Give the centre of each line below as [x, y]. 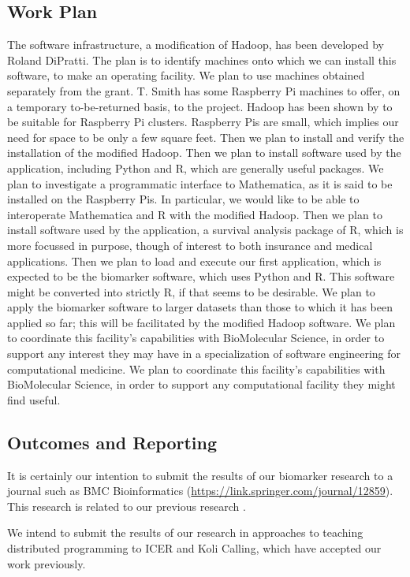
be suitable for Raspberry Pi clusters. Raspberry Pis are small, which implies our [203, 122]
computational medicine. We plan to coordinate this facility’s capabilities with [196, 369]
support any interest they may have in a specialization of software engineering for [204, 354]
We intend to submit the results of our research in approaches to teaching [185, 532]
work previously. [47, 563]
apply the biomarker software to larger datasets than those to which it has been [200, 307]
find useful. [34, 399]
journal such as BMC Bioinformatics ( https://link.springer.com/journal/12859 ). [200, 491]
